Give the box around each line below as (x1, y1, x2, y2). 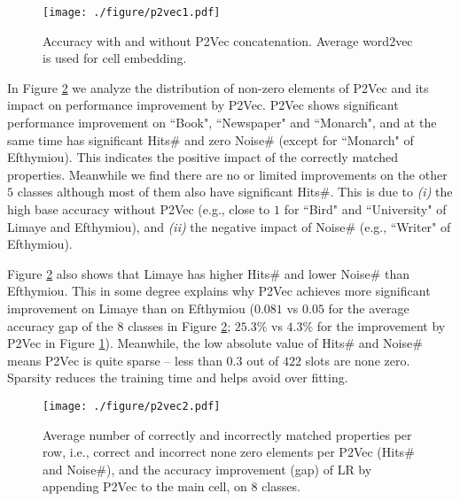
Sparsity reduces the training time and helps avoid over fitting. (7, 368, 348, 387)
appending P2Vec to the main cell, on (43, 477, 247, 496)
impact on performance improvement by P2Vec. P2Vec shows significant (7, 96, 399, 114)
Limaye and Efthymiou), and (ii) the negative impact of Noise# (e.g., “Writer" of (7, 217, 451, 235)
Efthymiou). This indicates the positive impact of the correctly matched (7, 148, 399, 166)
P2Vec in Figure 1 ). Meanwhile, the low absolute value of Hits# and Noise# (7, 334, 423, 352)
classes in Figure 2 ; (128, 316, 231, 335)
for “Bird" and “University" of (284, 200, 447, 218)
